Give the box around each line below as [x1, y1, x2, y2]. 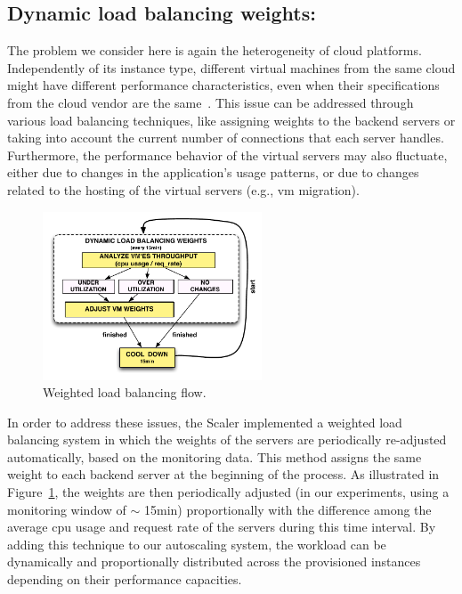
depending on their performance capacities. [7, 570, 242, 589]
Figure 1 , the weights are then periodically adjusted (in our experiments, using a [7, 483, 450, 501]
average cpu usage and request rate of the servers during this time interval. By [7, 517, 436, 536]
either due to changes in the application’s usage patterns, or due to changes [7, 163, 419, 182]
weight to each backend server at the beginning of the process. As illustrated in [7, 465, 440, 484]
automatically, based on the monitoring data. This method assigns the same [7, 447, 422, 466]
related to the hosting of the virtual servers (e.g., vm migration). [7, 180, 360, 199]
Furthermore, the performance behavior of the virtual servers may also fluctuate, [7, 145, 448, 164]
